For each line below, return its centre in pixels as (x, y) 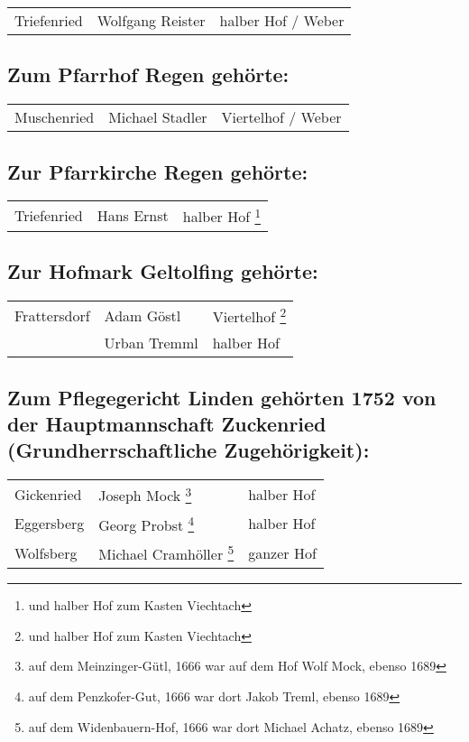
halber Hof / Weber (282, 20)
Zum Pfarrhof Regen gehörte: (148, 74)
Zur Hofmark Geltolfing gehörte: (163, 271)
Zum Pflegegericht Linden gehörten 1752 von (222, 397)
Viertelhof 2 (249, 315)
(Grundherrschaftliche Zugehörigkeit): (189, 450)
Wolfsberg (46, 552)
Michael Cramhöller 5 (166, 552)
